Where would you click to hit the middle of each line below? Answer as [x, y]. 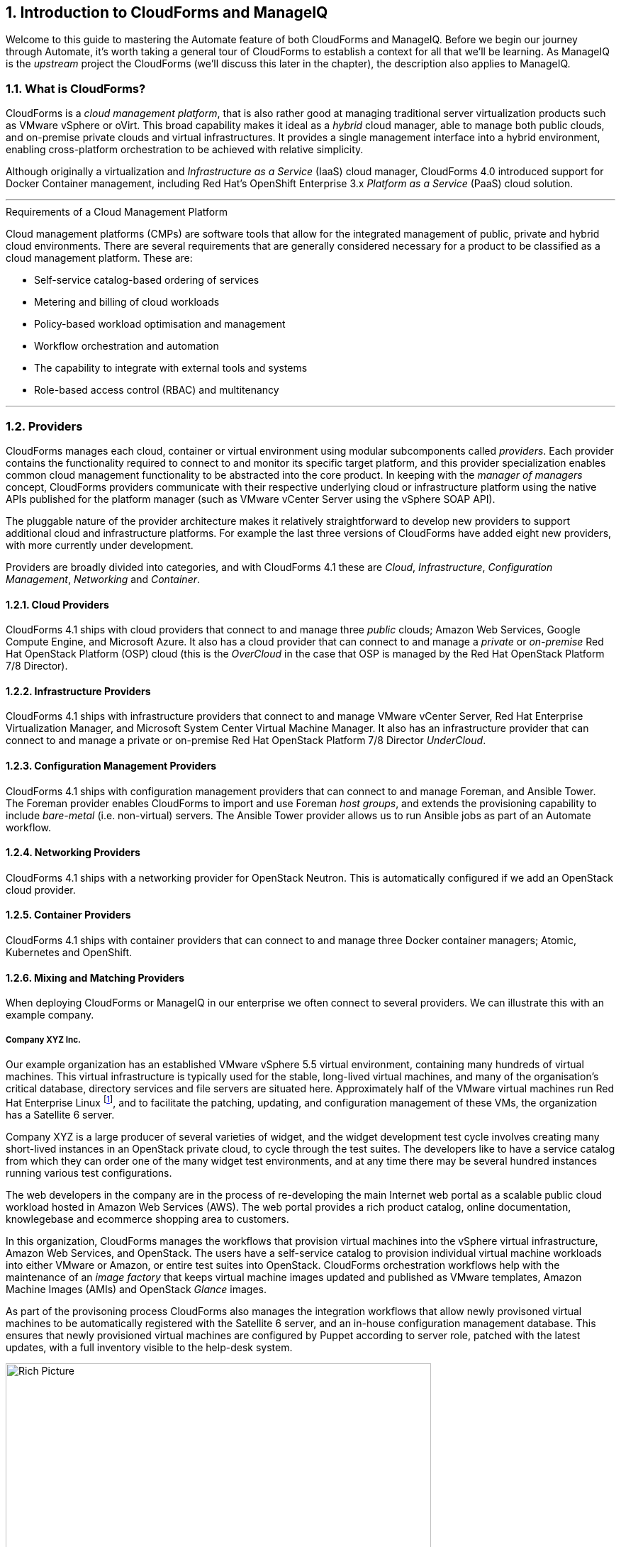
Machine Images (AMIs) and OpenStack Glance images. [136, 1289]
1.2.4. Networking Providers [73, 853]
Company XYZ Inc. [43, 1039]
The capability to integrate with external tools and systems [171, 368]
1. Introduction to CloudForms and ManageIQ [167, 12]
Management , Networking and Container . [103, 579]
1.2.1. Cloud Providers [57, 604]
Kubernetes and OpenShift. [69, 953]
